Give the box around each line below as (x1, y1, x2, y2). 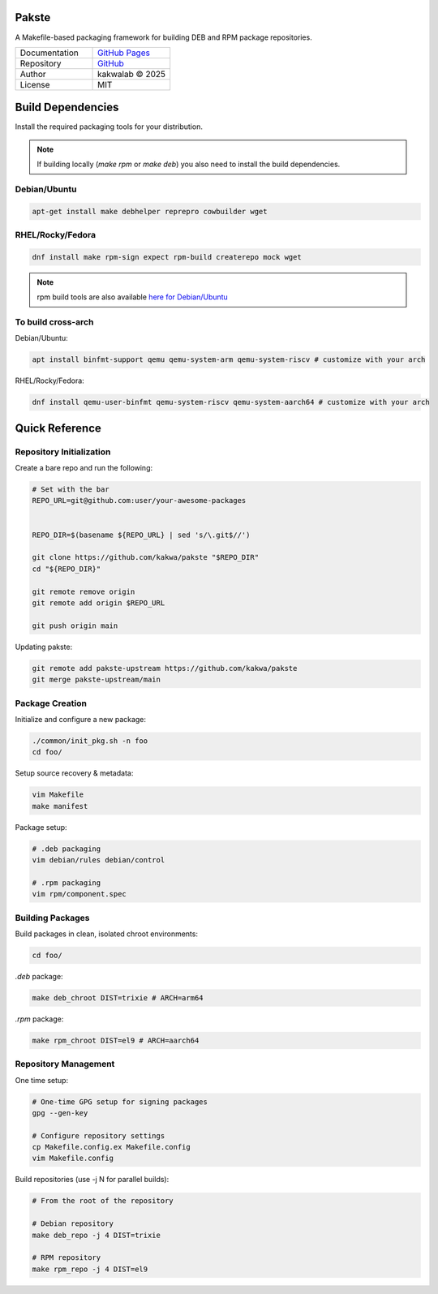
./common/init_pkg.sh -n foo (32, 736, 148, 746)
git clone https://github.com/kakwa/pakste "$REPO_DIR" (32, 552, 260, 562)
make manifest (32, 802, 88, 810)
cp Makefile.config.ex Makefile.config (32, 1142, 191, 1152)
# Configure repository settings (32, 1131, 165, 1140)
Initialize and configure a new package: (15, 714, 146, 724)
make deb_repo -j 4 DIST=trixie (32, 1230, 161, 1240)
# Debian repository (32, 1219, 114, 1228)
